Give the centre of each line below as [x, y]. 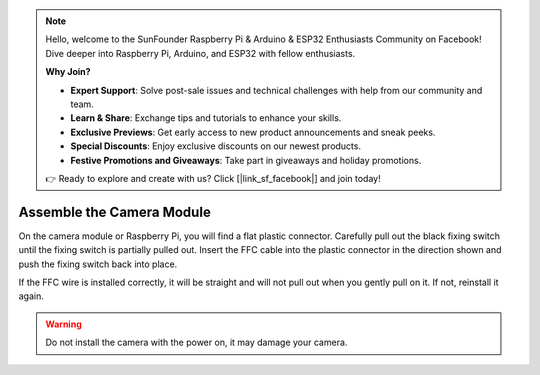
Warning [63, 324]
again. [31, 296]
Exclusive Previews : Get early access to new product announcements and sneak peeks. [253, 132]
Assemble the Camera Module [115, 211]
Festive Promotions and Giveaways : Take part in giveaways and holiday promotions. [246, 160]
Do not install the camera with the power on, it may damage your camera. [196, 342]
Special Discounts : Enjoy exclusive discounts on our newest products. [216, 146]
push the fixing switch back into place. [98, 264]
